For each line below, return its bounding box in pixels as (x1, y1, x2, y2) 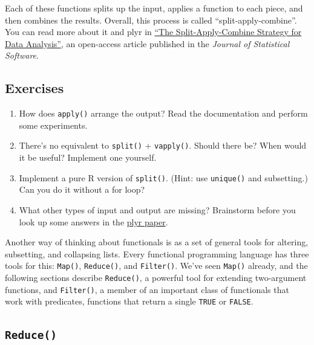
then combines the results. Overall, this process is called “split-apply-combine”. (5, 13, 297, 26)
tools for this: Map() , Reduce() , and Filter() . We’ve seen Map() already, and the (5, 259, 308, 272)
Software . (5, 49, 39, 62)
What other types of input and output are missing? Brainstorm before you (19, 203, 296, 216)
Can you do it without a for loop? (19, 183, 145, 196)
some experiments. (19, 118, 88, 131)
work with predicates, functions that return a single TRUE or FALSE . (5, 295, 253, 308)
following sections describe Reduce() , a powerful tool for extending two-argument (5, 271, 307, 283)
